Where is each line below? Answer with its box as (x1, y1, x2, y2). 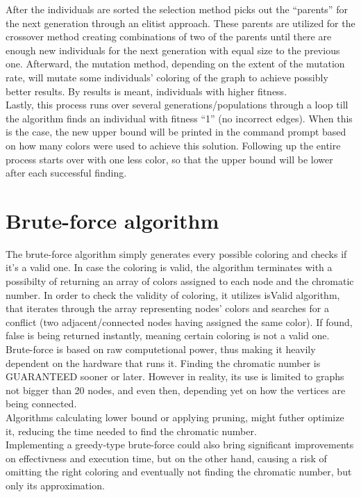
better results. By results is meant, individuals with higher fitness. (6, 83, 287, 98)
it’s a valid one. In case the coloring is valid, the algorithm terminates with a (6, 260, 333, 275)
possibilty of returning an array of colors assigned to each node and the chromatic (6, 274, 354, 288)
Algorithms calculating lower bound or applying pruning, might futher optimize (6, 409, 344, 424)
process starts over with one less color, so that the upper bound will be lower (6, 152, 333, 166)
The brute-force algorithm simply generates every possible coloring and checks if (6, 246, 347, 261)
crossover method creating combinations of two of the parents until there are (6, 29, 332, 44)
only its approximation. (6, 478, 105, 492)
